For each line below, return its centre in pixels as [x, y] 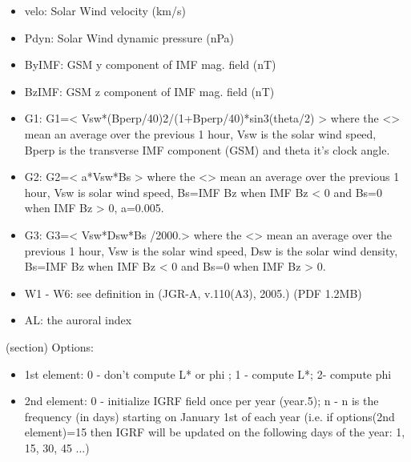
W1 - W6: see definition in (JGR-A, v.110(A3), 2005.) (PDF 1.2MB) [193, 293]
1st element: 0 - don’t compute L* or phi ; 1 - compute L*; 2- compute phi [208, 374]
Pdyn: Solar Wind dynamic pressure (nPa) [129, 37]
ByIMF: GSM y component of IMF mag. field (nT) [150, 64]
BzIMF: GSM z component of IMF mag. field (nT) [149, 91]
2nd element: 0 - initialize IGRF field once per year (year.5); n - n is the [201, 401]
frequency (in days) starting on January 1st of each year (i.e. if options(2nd [210, 416]
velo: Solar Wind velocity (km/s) [105, 10]
